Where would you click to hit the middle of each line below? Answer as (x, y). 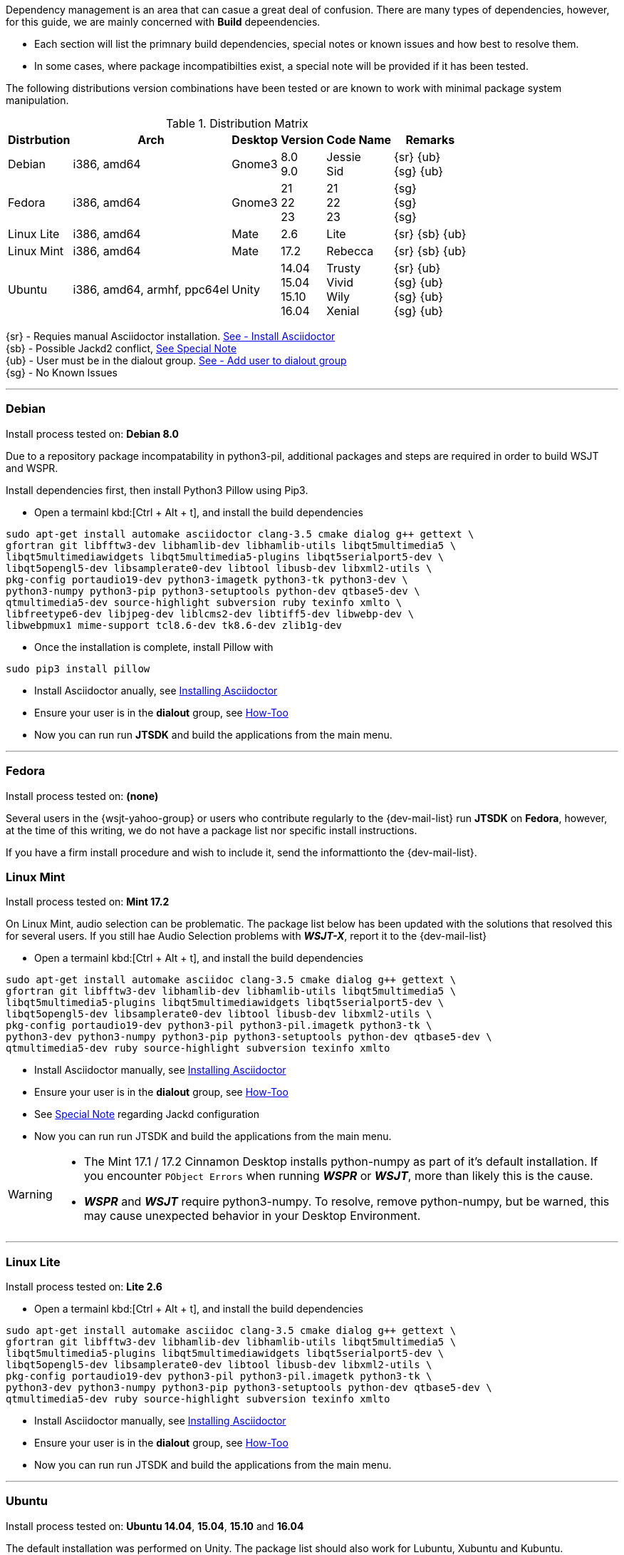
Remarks (430, 140)
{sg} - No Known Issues (62, 373)
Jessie (344, 157)
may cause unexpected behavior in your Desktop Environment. (252, 1216)
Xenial (343, 311)
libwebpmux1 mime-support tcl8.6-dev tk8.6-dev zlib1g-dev (174, 625)
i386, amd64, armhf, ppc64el (151, 289)
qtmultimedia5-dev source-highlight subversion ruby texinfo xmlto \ (204, 602)
